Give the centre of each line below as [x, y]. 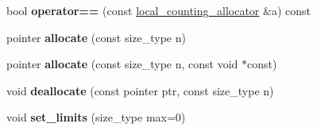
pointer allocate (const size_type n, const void [122, 64]
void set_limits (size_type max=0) [96, 117]
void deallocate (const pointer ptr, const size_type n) [140, 90]
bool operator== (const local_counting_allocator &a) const [158, 10]
